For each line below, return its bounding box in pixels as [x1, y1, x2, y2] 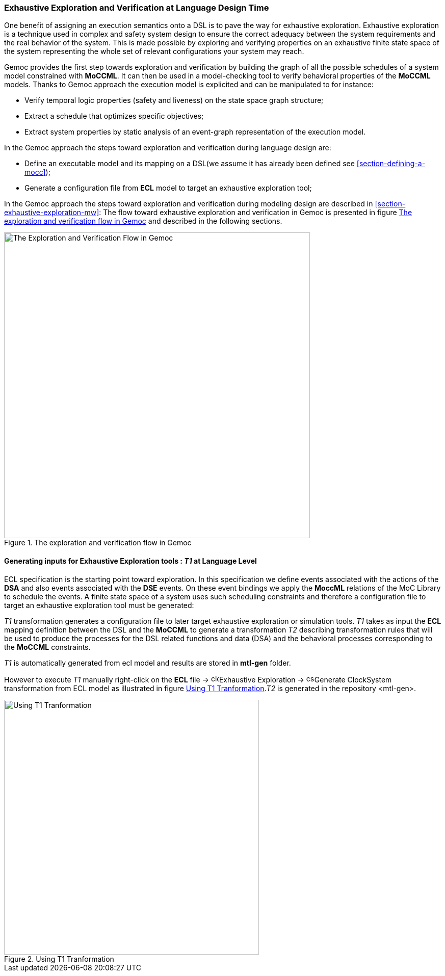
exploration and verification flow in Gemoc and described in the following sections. [4, 217, 282, 226]
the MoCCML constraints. [4, 642, 91, 651]
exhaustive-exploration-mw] [4, 208, 99, 217]
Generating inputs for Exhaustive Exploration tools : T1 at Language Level [4, 556, 257, 565]
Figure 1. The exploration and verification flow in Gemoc [4, 538, 192, 547]
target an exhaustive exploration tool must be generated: [4, 600, 194, 610]
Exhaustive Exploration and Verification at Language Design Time [4, 3, 269, 13]
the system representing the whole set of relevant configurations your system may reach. [4, 47, 304, 56]
